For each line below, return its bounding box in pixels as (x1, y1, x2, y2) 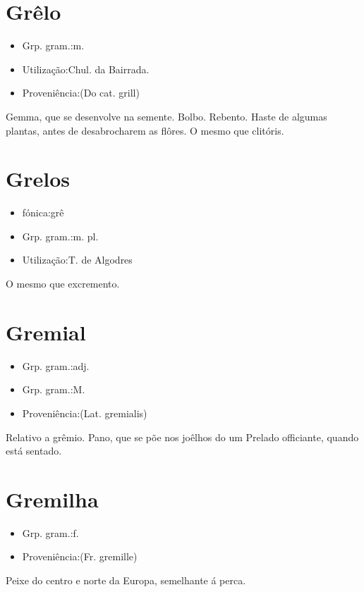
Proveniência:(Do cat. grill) (22, 85, 140, 100)
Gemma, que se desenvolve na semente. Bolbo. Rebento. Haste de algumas (6, 109, 327, 123)
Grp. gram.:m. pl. (22, 228, 99, 243)
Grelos (6, 164, 71, 193)
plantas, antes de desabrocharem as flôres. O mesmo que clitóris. (6, 123, 284, 137)
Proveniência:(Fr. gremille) (22, 549, 138, 564)
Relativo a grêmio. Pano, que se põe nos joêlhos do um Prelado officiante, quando (6, 429, 359, 444)
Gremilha (6, 484, 99, 513)
